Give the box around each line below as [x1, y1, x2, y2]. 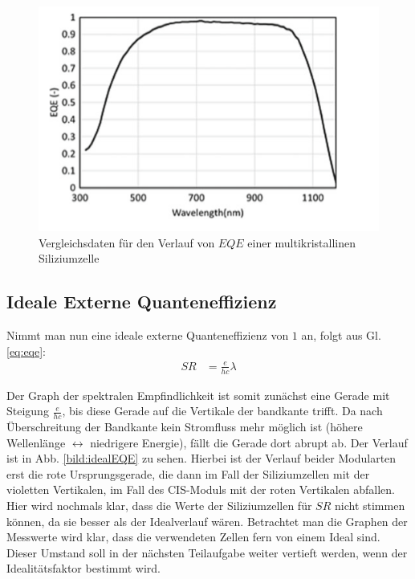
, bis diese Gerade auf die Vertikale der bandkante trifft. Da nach [62, 402, 383, 419]
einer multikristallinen [247, 234, 356, 251]
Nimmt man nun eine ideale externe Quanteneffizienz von [6, 326, 289, 343]
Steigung [6, 402, 49, 419]
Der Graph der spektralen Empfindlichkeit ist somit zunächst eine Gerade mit [6, 386, 390, 403]
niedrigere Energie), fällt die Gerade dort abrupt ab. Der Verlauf [90, 434, 408, 451]
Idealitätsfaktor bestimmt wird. [6, 560, 161, 577]
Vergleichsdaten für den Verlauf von [39, 234, 215, 251]
